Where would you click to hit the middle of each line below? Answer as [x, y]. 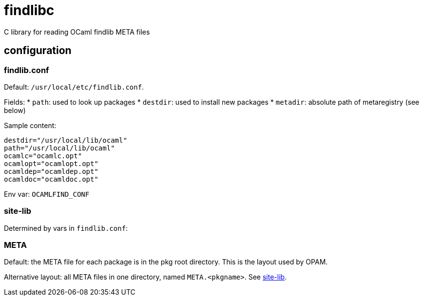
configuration [38, 51]
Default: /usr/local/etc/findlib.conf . [74, 87]
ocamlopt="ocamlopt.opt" [51, 163]
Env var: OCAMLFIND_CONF [47, 194]
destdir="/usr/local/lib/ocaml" [66, 140]
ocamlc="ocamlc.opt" [43, 156]
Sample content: [30, 125]
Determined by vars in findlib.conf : [66, 228]
